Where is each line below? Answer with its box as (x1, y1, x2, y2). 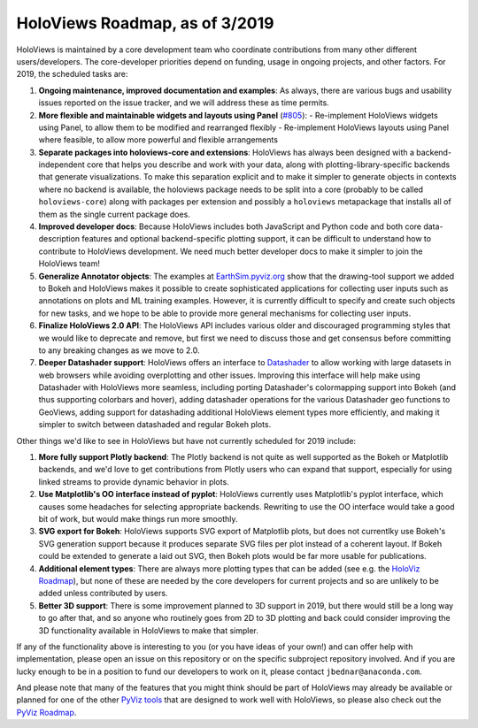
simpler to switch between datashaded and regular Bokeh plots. (38, 419, 272, 430)
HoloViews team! (38, 258, 101, 269)
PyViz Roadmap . (16, 707, 77, 717)
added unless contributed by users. (38, 588, 168, 599)
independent (38, 159, 85, 170)
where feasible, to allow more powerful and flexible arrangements (38, 134, 279, 145)
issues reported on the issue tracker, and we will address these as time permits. (38, 97, 329, 108)
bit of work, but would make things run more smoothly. (38, 514, 238, 524)
